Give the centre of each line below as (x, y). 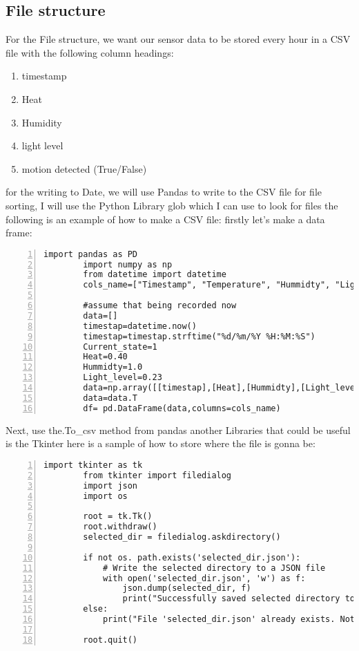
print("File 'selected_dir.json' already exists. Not (229, 620)
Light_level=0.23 (123, 378)
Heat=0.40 (105, 357)
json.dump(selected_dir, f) (187, 588)
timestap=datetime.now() (140, 326)
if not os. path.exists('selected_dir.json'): (192, 557)
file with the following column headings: (90, 52)
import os (105, 496)
